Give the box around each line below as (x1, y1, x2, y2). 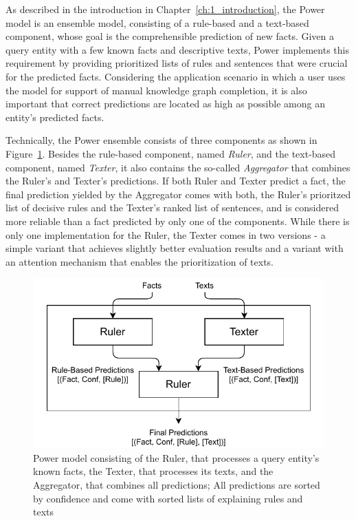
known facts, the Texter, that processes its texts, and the (33, 464, 274, 478)
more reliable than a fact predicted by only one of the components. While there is (5, 213, 350, 228)
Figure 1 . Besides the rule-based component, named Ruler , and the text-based (5, 146, 336, 160)
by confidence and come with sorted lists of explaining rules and (33, 491, 303, 505)
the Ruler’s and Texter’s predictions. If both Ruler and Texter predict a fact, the (5, 173, 346, 188)
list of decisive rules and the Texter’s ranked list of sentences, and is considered (5, 200, 339, 215)
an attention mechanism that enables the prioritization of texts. (5, 254, 274, 268)
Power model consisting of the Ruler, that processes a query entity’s (33, 450, 320, 465)
